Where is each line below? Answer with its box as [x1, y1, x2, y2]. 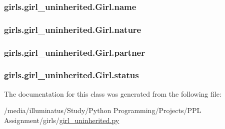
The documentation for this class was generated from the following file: [4, 88, 221, 99]
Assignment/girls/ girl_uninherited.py [4, 115, 119, 125]
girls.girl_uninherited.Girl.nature [4, 23, 141, 35]
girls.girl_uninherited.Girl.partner [4, 46, 145, 58]
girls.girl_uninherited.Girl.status [4, 69, 139, 81]
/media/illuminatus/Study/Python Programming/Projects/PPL [4, 105, 201, 116]
